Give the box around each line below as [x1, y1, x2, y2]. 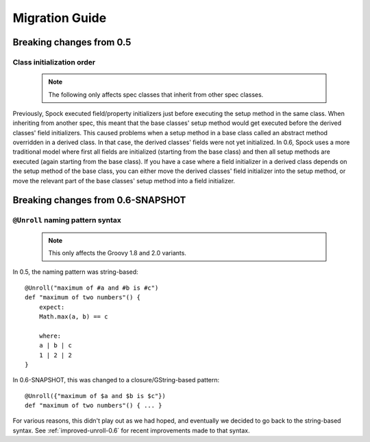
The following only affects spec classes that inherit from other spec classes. [48, 90, 264, 99]
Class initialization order [12, 57, 96, 67]
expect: [38, 303, 65, 311]
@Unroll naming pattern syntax [12, 216, 121, 225]
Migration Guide [12, 10, 107, 25]
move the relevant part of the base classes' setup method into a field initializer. [12, 176, 236, 185]
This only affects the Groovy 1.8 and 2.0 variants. [48, 249, 186, 257]
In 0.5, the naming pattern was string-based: [12, 268, 138, 276]
